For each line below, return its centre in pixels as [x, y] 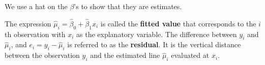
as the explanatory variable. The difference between [157, 34]
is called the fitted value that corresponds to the [178, 23]
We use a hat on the [36, 6]
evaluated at [190, 55]
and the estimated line [125, 55]
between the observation [42, 55]
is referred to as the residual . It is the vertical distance [154, 44]
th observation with [35, 34]
